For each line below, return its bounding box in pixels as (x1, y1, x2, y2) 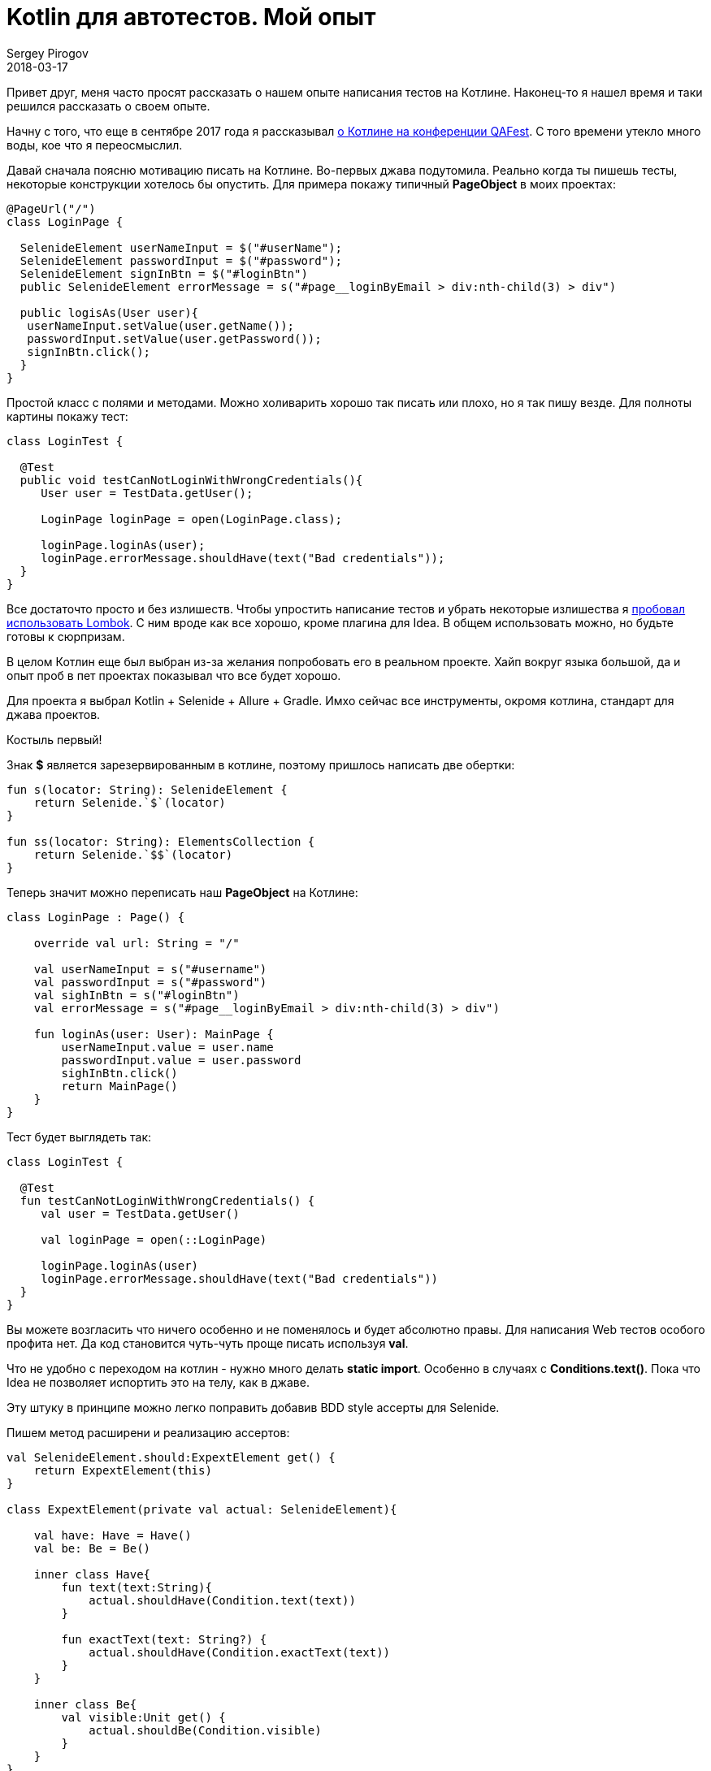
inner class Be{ (33, 1697, 137, 1711)
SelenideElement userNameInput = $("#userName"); (20, 240, 343, 254)
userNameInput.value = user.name (61, 1040, 274, 1054)
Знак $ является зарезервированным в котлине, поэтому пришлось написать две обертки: (7, 757, 515, 772)
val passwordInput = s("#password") (33, 975, 267, 989)
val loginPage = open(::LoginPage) (41, 1232, 267, 1246)
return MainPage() (61, 1079, 178, 1093)
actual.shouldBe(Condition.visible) (89, 1723, 322, 1737)
